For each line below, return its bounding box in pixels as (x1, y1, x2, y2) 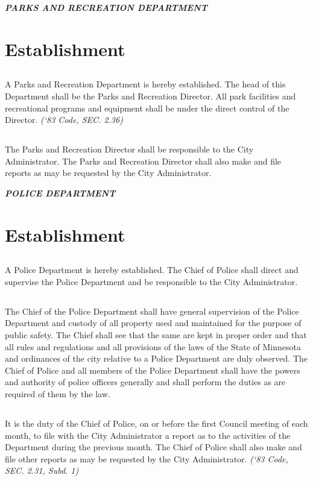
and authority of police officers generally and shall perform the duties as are (5, 376, 286, 388)
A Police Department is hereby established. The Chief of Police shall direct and (5, 263, 299, 276)
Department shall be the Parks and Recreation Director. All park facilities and (5, 89, 296, 102)
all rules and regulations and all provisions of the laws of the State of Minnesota (5, 340, 301, 353)
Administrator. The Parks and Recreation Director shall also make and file (5, 154, 282, 167)
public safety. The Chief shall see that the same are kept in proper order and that (5, 329, 307, 341)
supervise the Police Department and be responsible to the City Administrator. (5, 275, 298, 288)
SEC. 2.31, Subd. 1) (5, 464, 79, 477)
